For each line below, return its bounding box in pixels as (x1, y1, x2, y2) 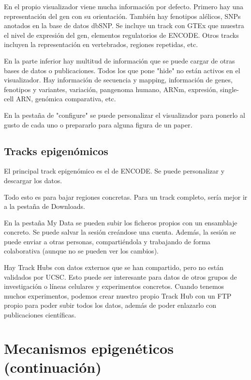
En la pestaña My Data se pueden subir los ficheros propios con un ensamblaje (4, 217, 237, 227)
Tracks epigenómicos (4, 143, 108, 158)
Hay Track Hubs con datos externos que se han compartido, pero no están (4, 262, 223, 272)
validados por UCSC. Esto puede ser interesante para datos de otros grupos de (4, 271, 237, 282)
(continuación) (4, 357, 102, 377)
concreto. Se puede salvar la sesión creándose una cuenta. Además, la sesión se (4, 227, 236, 237)
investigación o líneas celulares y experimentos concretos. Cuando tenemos (4, 281, 224, 291)
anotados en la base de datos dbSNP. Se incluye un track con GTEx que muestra (4, 20, 244, 31)
